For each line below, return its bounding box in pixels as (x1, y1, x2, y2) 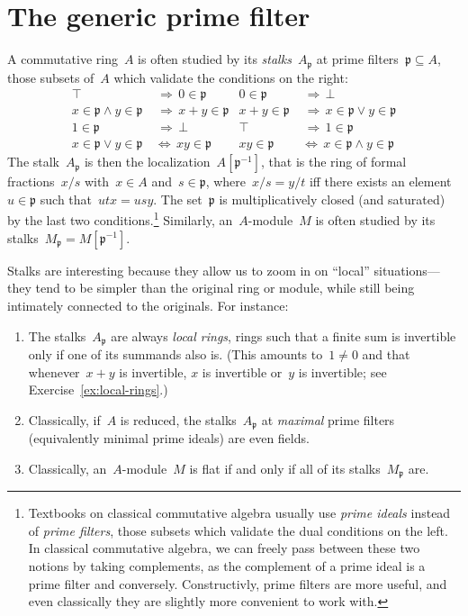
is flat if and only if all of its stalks (189, 458, 381, 477)
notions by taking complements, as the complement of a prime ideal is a (28, 557, 426, 575)
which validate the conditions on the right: (113, 68, 348, 86)
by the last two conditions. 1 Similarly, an (7, 208, 233, 230)
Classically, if (28, 410, 101, 429)
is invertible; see (298, 362, 387, 381)
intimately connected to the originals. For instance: (7, 295, 289, 314)
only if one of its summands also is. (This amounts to (28, 344, 323, 363)
